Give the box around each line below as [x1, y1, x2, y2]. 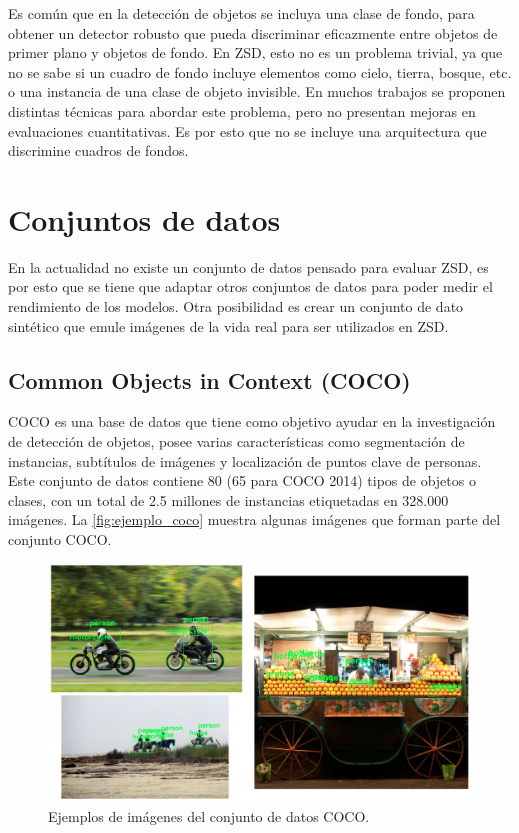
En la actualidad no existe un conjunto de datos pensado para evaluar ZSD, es [8, 256, 489, 277]
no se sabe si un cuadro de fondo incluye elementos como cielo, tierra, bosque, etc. [8, 61, 512, 82]
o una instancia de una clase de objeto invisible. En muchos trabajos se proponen [8, 81, 506, 102]
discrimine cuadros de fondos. [8, 140, 189, 161]
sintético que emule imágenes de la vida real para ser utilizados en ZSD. [8, 315, 449, 336]
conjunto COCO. [8, 529, 112, 550]
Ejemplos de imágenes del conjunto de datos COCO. [48, 805, 370, 826]
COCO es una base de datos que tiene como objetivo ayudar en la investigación [8, 411, 496, 432]
